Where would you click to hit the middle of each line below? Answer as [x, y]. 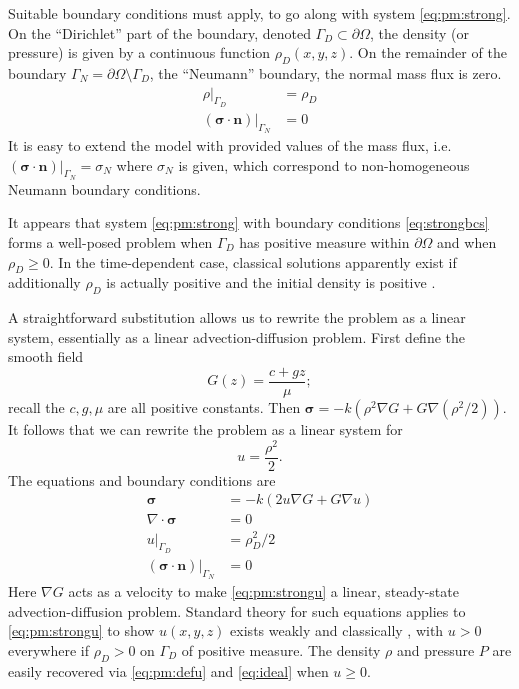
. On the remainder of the [428, 52]
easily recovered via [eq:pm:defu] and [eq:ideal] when [168, 670]
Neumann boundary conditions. [104, 188]
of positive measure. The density [281, 649]
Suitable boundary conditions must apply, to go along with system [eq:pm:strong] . [259, 13]
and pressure [435, 649]
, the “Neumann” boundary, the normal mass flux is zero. [325, 72]
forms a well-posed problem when [110, 242]
